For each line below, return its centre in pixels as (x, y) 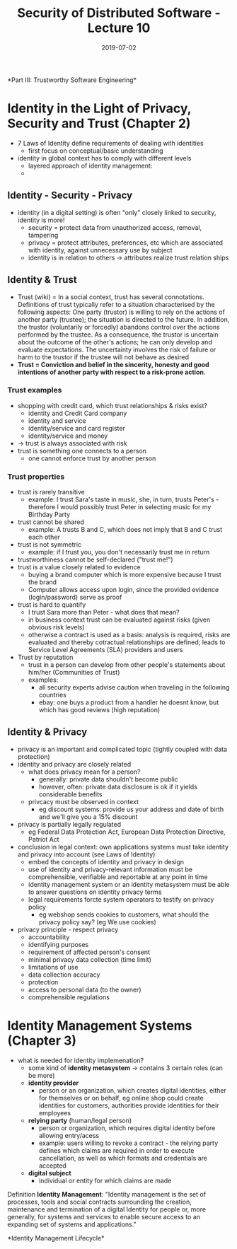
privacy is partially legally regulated (69, 824)
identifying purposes (58, 944)
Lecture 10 (119, 28)
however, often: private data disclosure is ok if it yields (118, 786)
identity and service (57, 420)
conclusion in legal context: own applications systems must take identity (123, 847)
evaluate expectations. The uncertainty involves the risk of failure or (117, 349)
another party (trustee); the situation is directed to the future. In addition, (123, 319)
